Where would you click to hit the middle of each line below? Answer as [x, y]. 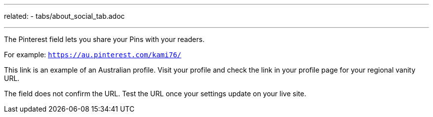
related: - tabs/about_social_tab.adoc [65, 16]
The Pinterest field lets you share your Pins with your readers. [104, 39]
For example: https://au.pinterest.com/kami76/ [93, 55]
